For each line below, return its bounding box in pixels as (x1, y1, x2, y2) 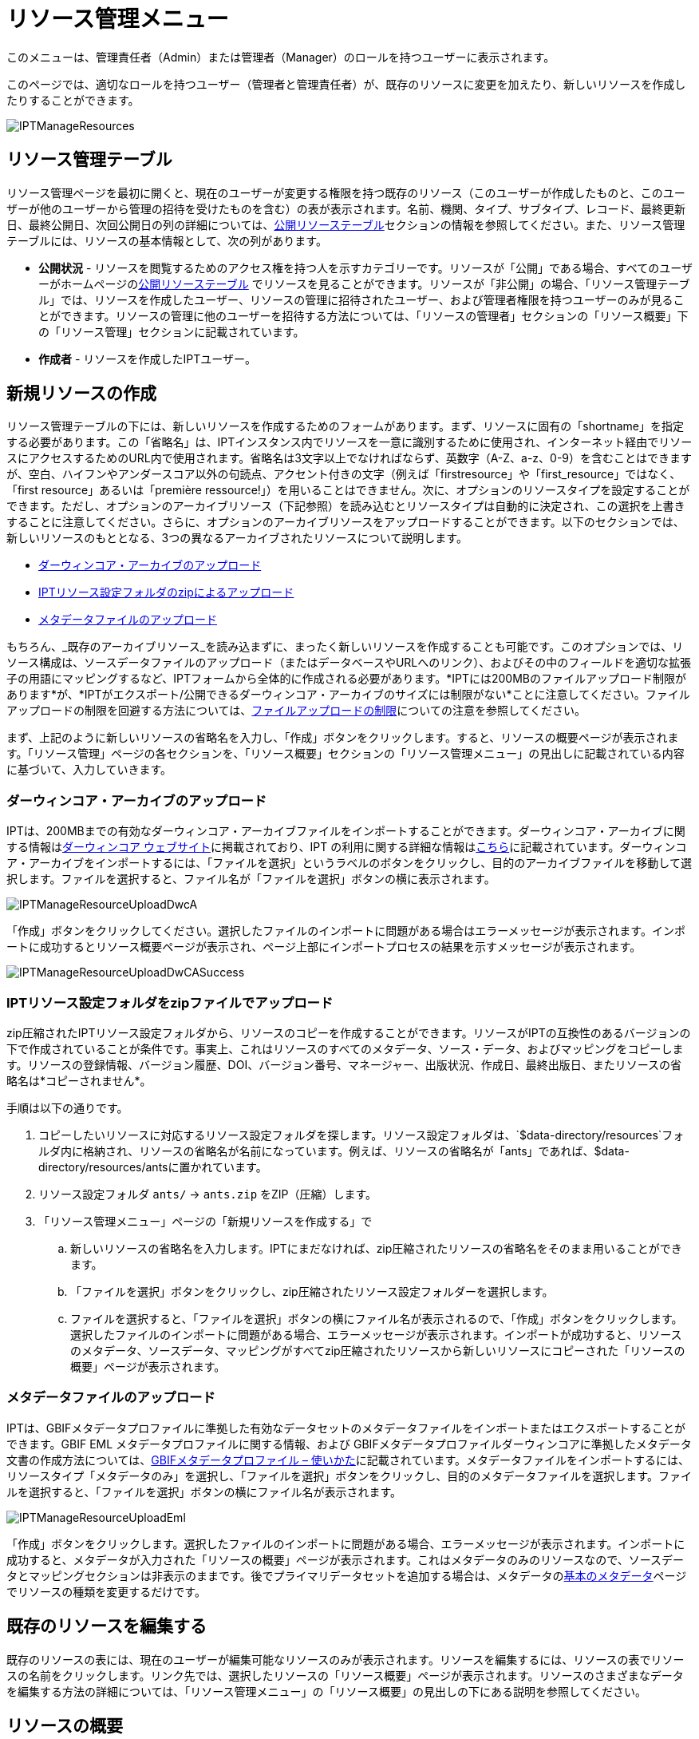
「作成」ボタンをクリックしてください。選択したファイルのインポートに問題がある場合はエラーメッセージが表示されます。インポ (6, 924, 685, 938)
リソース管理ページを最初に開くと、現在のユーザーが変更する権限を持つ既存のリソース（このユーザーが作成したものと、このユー (6, 185, 685, 200)
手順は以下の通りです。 (6, 1100, 128, 1115)
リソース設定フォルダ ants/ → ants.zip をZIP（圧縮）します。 (38, 1186, 377, 1201)
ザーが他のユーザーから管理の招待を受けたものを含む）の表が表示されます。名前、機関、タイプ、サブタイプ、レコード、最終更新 (6, 201, 685, 216)
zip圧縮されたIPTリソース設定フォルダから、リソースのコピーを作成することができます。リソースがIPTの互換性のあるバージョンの (6, 1025, 691, 1040)
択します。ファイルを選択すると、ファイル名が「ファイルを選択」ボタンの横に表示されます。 (6, 872, 496, 886)
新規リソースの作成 (6, 383, 156, 404)
